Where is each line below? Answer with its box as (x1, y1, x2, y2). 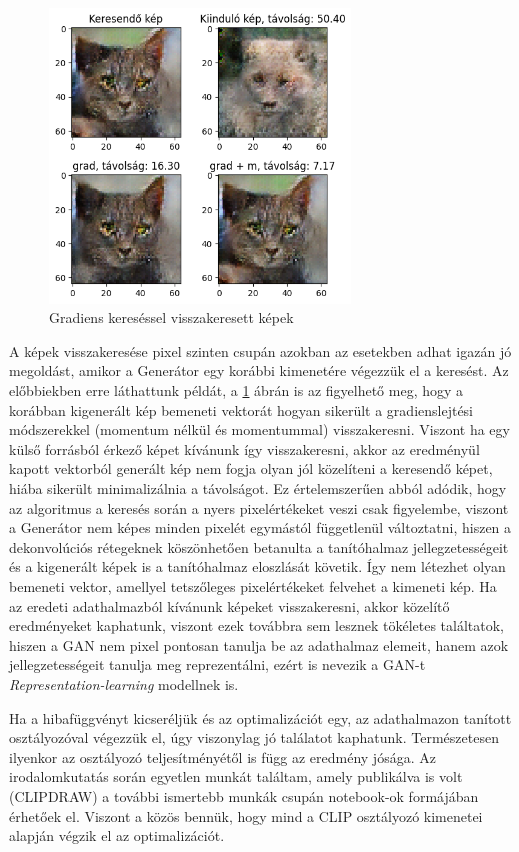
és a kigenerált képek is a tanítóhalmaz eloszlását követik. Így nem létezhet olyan (9, 556, 506, 577)
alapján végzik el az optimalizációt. (9, 825, 225, 846)
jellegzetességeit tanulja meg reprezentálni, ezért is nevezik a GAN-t (9, 654, 426, 675)
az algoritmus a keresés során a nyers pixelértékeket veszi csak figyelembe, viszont (9, 497, 509, 518)
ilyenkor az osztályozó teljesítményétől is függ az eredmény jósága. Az (9, 746, 436, 767)
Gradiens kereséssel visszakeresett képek (49, 307, 294, 328)
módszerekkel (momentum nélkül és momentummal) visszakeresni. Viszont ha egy (9, 419, 510, 440)
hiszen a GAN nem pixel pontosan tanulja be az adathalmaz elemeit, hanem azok (9, 634, 509, 655)
